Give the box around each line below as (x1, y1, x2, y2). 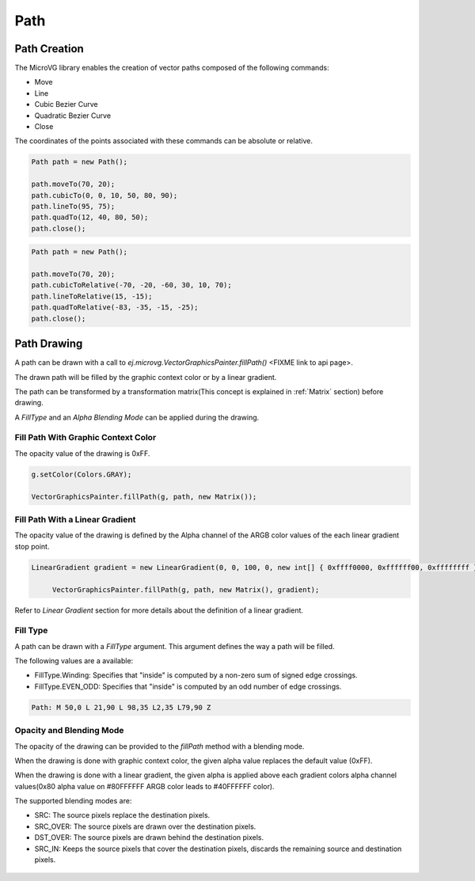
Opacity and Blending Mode (14, 725, 124, 736)
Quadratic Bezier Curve (34, 111, 111, 120)
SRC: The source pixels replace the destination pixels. (34, 811, 211, 820)
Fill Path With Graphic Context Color (14, 432, 157, 443)
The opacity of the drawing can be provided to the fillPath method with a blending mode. (14, 741, 305, 751)
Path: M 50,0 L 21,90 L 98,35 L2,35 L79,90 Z (31, 703, 211, 712)
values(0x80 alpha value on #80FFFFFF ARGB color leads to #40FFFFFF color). (14, 781, 275, 791)
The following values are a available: (14, 656, 134, 666)
